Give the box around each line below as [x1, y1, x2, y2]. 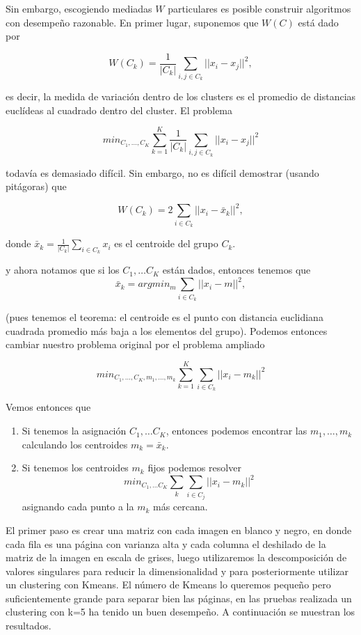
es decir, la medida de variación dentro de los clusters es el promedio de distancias [6, 88, 356, 103]
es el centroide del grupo [114, 236, 218, 251]
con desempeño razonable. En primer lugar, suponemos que [6, 15, 259, 29]
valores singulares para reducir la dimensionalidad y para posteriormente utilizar [6, 563, 349, 578]
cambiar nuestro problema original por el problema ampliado [6, 337, 265, 352]
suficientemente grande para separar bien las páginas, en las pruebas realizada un [6, 590, 352, 605]
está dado [298, 15, 339, 29]
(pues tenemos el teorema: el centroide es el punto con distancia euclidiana [6, 310, 323, 324]
